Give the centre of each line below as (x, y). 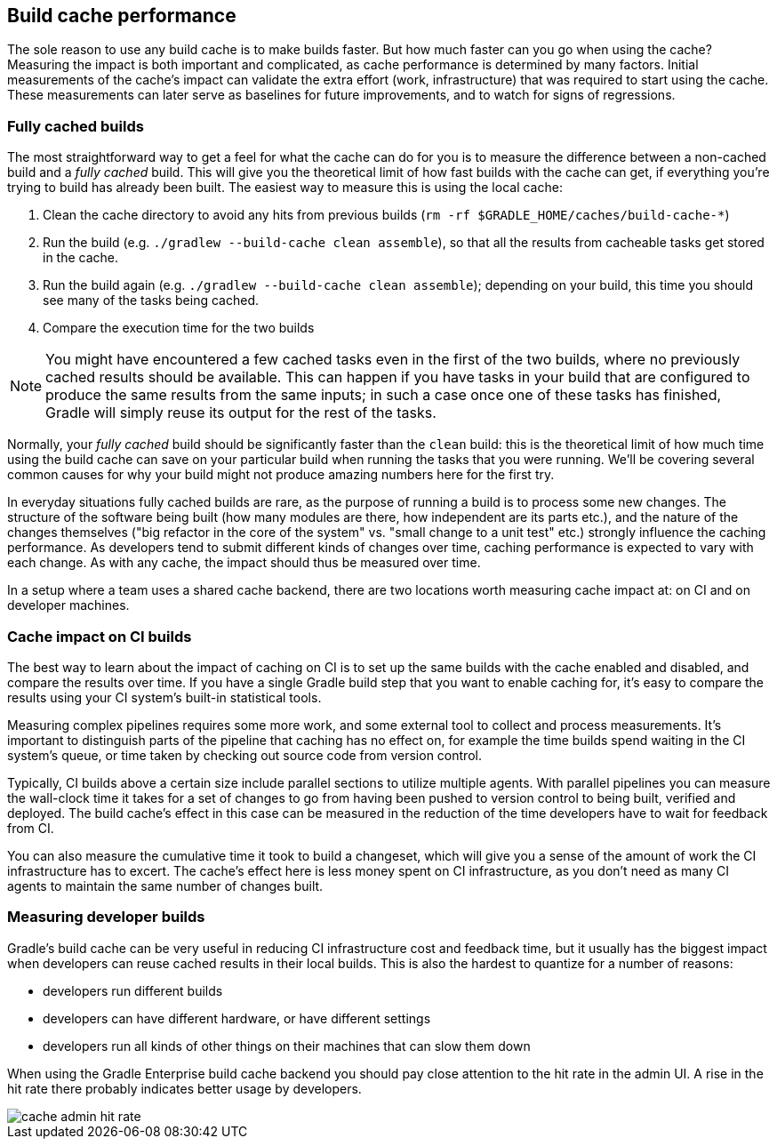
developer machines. (68, 605)
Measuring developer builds (106, 917)
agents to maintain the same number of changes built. (165, 886)
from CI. (31, 828)
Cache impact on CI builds (100, 636)
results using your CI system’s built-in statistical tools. (164, 697)
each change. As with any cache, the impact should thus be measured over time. (244, 563)
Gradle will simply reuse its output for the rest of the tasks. (241, 413)
